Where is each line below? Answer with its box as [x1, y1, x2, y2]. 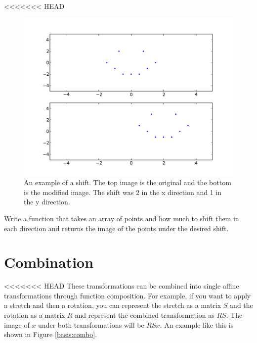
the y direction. [24, 196, 70, 207]
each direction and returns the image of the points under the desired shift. [4, 223, 229, 233]
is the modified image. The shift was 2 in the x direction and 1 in [24, 187, 222, 197]
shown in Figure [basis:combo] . [4, 329, 97, 340]
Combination [4, 252, 94, 272]
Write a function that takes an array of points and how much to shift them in [4, 213, 239, 223]
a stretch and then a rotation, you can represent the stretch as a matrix [4, 300, 221, 310]
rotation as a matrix [4, 310, 65, 320]
